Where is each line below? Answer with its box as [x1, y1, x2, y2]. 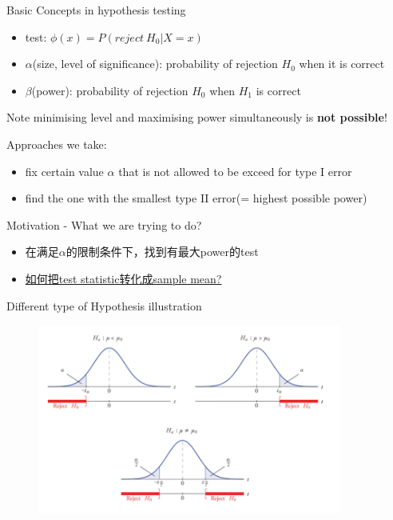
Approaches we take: [6, 135, 107, 152]
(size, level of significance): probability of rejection [32, 55, 278, 72]
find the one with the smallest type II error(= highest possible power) [25, 190, 367, 206]
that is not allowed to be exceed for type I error [118, 162, 352, 179]
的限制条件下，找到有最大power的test [65, 243, 259, 260]
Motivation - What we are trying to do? [6, 216, 202, 233]
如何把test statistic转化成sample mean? [25, 270, 222, 286]
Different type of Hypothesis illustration [6, 297, 202, 314]
